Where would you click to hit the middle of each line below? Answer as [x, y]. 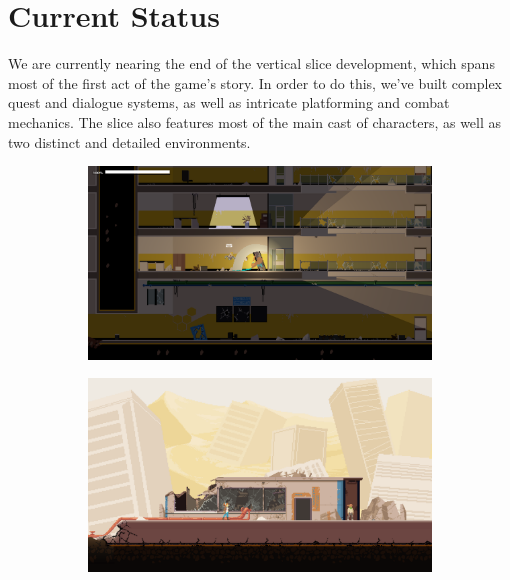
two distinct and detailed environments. [129, 141]
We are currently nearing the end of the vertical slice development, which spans [251, 63]
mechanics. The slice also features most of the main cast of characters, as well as [255, 121]
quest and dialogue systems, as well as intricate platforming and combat [229, 102]
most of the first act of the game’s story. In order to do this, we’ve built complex [255, 82]
